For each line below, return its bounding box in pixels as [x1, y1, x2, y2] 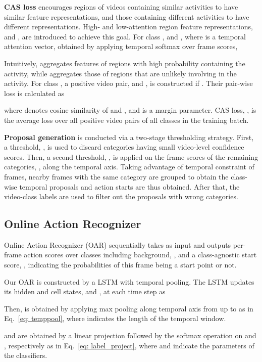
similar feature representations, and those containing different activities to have [4, 11, 249, 22]
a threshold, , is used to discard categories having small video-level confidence [4, 142, 244, 152]
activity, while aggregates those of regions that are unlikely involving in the [4, 68, 237, 78]
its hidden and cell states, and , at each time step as [4, 286, 166, 297]
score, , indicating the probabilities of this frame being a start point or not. [4, 259, 237, 270]
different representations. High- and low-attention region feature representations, [4, 21, 253, 32]
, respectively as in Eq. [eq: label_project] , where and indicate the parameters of [4, 340, 254, 350]
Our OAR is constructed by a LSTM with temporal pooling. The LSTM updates [4, 276, 254, 287]
